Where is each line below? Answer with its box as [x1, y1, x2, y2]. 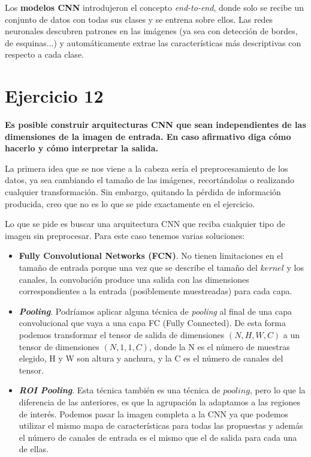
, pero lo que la [249, 384, 306, 396]
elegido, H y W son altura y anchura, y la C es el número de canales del [19, 352, 283, 365]
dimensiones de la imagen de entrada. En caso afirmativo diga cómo [5, 130, 291, 142]
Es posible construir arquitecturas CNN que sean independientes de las [5, 118, 306, 131]
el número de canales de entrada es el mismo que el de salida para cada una [19, 431, 297, 443]
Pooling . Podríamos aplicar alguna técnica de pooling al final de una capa [19, 304, 292, 317]
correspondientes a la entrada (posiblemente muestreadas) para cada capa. [19, 285, 292, 297]
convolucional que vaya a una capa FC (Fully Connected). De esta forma [19, 316, 286, 329]
